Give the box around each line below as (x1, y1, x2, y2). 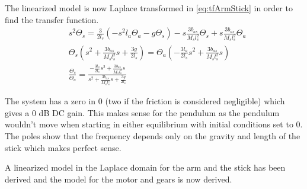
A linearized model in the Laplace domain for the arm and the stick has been (5, 161, 286, 174)
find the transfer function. (5, 13, 99, 25)
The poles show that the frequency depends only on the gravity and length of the (5, 129, 300, 142)
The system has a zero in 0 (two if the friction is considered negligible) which (5, 95, 285, 107)
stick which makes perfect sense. (5, 141, 121, 153)
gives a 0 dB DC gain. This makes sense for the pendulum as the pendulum (5, 106, 280, 118)
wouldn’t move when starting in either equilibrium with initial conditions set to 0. (5, 118, 303, 130)
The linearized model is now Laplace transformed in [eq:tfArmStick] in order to (5, 2, 293, 14)
